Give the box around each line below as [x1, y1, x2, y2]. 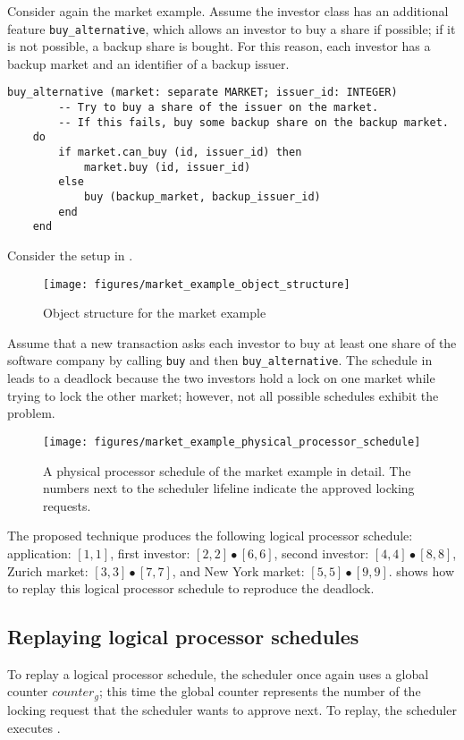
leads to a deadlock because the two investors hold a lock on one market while [7, 369, 435, 387]
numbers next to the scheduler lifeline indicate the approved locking [43, 479, 415, 498]
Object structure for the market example [43, 303, 266, 322]
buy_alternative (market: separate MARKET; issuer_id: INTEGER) [7, 86, 398, 99]
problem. [7, 404, 55, 422]
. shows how [388, 561, 454, 580]
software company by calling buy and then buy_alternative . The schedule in [7, 351, 433, 370]
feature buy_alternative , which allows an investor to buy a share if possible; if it [7, 19, 456, 38]
